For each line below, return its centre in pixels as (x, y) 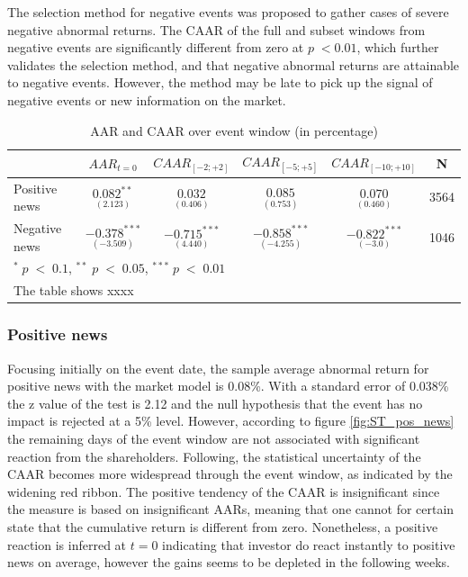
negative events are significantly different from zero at (156, 47)
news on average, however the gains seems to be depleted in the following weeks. (229, 562)
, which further (398, 47)
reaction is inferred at (67, 544)
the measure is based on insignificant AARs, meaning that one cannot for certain (231, 509)
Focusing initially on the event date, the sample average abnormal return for (218, 368)
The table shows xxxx (74, 290)
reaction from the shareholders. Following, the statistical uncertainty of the (214, 456)
